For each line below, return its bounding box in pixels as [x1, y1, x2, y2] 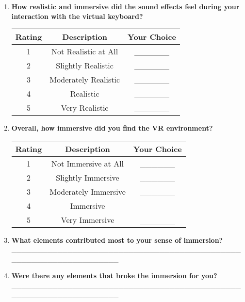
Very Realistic [61, 102, 109, 114]
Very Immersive [61, 214, 114, 225]
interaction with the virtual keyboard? [11, 11, 143, 21]
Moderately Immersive [49, 185, 126, 197]
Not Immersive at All [51, 157, 124, 169]
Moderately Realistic [49, 74, 120, 85]
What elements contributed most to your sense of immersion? [11, 235, 223, 245]
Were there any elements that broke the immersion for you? [11, 270, 217, 280]
